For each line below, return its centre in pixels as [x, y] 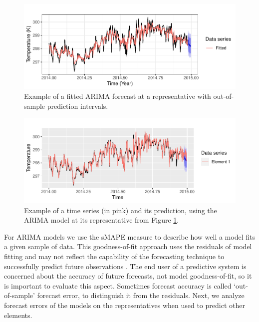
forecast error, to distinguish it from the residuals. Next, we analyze [141, 295]
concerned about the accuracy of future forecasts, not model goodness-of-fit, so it [128, 276]
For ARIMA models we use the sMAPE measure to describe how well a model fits [129, 236]
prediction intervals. [78, 106]
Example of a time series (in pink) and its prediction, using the [121, 210]
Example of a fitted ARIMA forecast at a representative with [118, 96]
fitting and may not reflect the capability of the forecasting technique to [114, 256]
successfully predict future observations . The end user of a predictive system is [125, 266]
